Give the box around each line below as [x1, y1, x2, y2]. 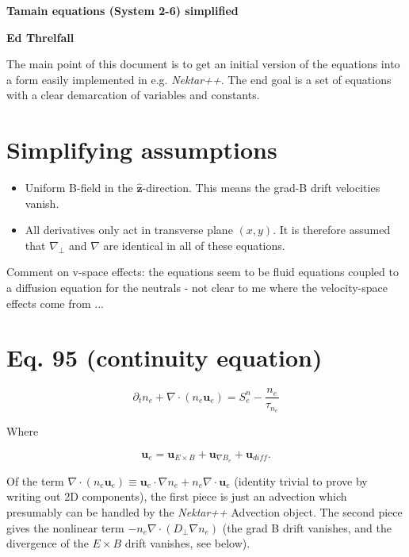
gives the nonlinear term [6, 519, 124, 536]
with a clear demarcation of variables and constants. [6, 86, 260, 103]
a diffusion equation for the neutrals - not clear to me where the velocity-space [6, 279, 388, 296]
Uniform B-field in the [25, 179, 133, 196]
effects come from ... [6, 294, 104, 311]
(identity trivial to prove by [234, 472, 368, 489]
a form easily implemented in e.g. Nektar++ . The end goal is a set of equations [6, 71, 392, 87]
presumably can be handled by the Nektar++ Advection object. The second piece [6, 503, 403, 520]
